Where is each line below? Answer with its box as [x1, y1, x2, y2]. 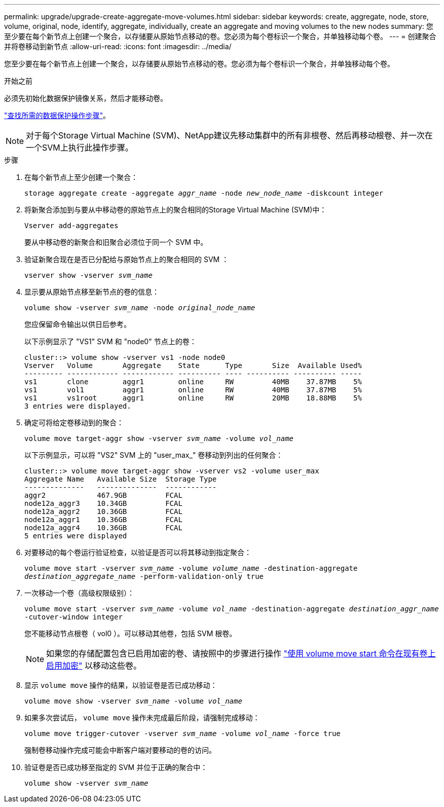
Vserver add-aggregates [24, 222, 119, 230]
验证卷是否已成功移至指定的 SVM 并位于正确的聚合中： [24, 763, 208, 772]
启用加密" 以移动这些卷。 [46, 661, 142, 671]
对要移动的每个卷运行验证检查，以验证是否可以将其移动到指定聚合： [24, 548, 251, 557]
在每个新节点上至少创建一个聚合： [24, 173, 138, 181]
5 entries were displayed [24, 532, 127, 540]
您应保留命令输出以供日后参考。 [24, 320, 131, 328]
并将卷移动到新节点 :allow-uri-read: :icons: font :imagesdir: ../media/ [4, 42, 232, 51]
